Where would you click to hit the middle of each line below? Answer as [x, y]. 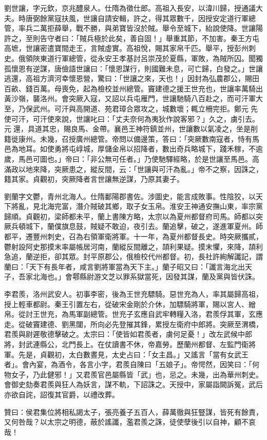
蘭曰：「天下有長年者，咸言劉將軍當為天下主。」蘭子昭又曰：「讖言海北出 [125, 266]
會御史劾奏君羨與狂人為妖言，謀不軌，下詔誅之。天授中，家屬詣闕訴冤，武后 [133, 384]
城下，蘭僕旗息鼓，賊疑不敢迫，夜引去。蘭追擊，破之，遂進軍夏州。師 [144, 226]
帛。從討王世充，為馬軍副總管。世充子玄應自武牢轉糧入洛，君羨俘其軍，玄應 [133, 314]
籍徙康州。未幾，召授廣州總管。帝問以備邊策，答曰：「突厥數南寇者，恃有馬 [132, 138]
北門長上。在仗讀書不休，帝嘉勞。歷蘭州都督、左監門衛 [155, 344]
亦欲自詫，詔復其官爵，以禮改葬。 [62, 394]
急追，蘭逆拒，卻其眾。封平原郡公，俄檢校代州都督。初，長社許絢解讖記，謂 [133, 256]
